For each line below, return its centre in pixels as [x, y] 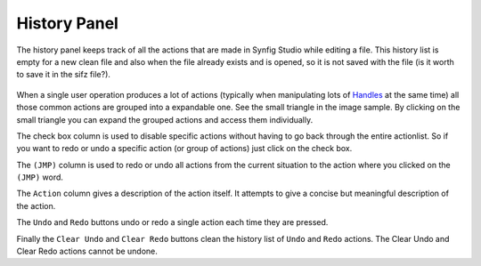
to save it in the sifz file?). [64, 75]
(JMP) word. [40, 177]
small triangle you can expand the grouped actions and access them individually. [165, 119]
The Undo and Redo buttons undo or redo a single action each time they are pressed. [172, 222]
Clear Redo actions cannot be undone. [87, 251]
